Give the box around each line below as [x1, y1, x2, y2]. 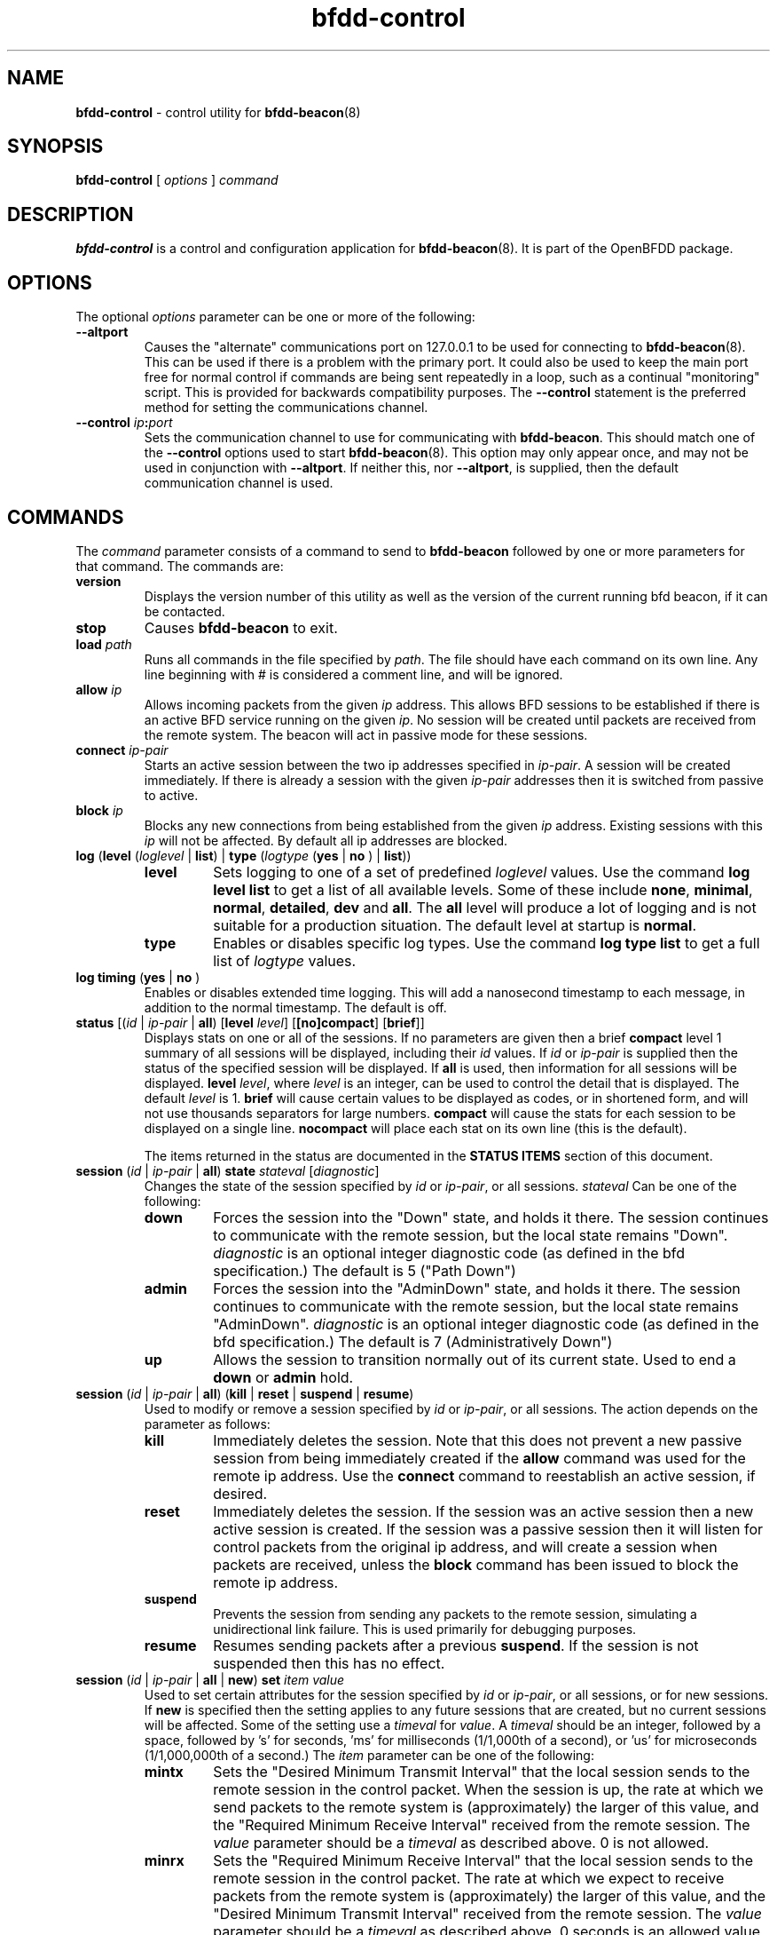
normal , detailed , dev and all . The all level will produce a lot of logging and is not [213, 898, 757, 916]
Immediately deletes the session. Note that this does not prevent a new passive [213, 1431, 742, 1449]
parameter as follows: [144, 1416, 271, 1431]
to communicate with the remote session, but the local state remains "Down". [213, 1225, 728, 1244]
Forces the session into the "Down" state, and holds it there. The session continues [213, 1208, 769, 1226]
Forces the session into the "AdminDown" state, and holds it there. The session [213, 1279, 741, 1297]
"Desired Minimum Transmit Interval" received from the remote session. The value [213, 1904, 762, 1923]
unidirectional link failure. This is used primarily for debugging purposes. [213, 1621, 637, 1637]
